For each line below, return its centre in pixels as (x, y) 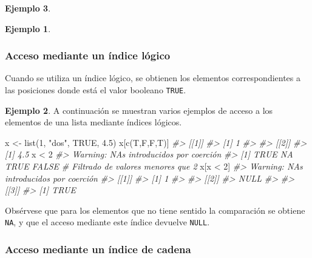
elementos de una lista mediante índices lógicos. (93, 122)
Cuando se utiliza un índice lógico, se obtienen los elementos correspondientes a (153, 78)
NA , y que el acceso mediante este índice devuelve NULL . (107, 222)
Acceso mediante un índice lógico (88, 55)
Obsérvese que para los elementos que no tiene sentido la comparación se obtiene (155, 210)
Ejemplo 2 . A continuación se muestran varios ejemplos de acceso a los (139, 110)
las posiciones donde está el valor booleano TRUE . (96, 90)
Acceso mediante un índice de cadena (98, 249)
